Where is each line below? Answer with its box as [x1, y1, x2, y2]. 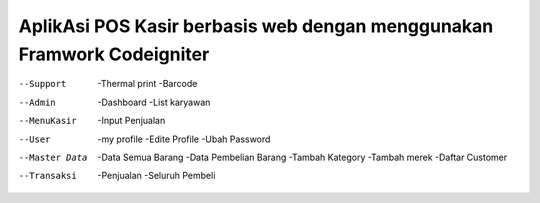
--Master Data [18, 151, 88, 163]
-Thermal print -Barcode [97, 78, 198, 90]
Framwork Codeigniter [18, 43, 210, 65]
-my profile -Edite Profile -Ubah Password [97, 133, 271, 145]
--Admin [18, 96, 57, 108]
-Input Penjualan [97, 115, 166, 127]
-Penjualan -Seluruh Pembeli [97, 170, 216, 182]
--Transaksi [18, 170, 77, 182]
